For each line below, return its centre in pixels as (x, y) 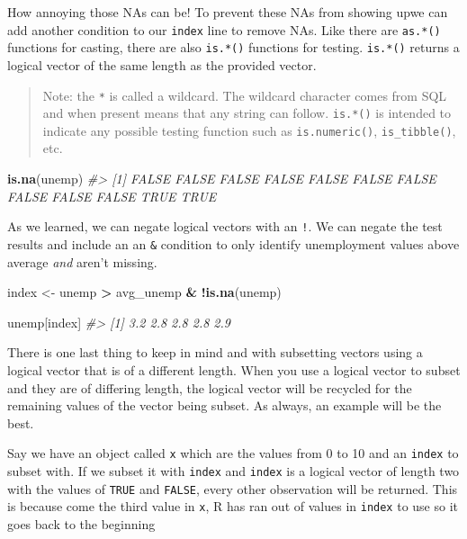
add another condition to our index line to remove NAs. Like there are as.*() (224, 29)
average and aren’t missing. (82, 261)
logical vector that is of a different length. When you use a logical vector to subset (234, 369)
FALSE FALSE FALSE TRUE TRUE (112, 196)
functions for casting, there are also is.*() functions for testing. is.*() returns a (233, 47)
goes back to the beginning (81, 523)
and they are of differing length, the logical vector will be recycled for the (210, 387)
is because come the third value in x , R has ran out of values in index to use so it (233, 506)
